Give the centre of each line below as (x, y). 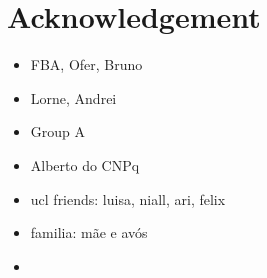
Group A (58, 131)
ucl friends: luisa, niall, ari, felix (128, 198)
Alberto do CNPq (85, 164)
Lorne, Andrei (73, 97)
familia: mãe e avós (89, 232)
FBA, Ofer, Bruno (86, 64)
